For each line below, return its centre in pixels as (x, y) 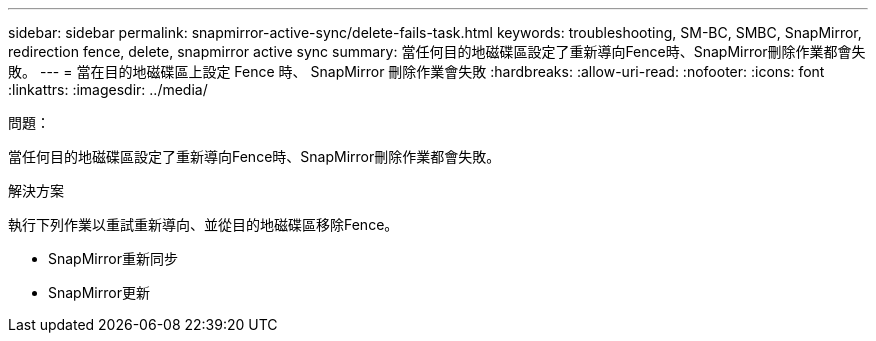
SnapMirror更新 (99, 292)
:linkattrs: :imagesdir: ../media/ (108, 89)
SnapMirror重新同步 (113, 258)
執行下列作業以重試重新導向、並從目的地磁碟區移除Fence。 (203, 224)
